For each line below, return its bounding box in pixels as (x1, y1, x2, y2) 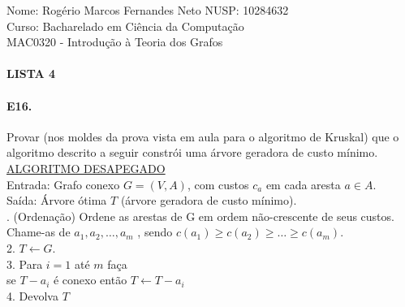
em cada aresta (265, 175, 341, 192)
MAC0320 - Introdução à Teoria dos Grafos (6, 33, 223, 50)
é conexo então (53, 271, 127, 288)
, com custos (187, 175, 249, 192)
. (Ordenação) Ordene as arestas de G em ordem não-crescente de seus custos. (6, 207, 394, 224)
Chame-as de (6, 223, 71, 240)
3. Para (6, 255, 43, 272)
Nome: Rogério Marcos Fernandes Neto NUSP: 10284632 (6, 2, 289, 18)
